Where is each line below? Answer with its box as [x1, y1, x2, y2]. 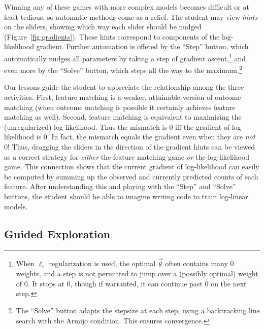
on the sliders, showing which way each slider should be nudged [4, 21, 202, 32]
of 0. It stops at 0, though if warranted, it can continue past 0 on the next [16, 278, 247, 288]
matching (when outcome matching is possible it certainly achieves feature [4, 101, 236, 112]
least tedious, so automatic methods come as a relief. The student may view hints [4, 11, 258, 22]
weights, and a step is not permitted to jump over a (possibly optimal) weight [16, 268, 258, 279]
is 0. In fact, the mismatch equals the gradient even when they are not [36, 131, 255, 142]
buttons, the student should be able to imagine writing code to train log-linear [4, 191, 248, 201]
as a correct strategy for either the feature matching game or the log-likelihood [4, 151, 250, 162]
